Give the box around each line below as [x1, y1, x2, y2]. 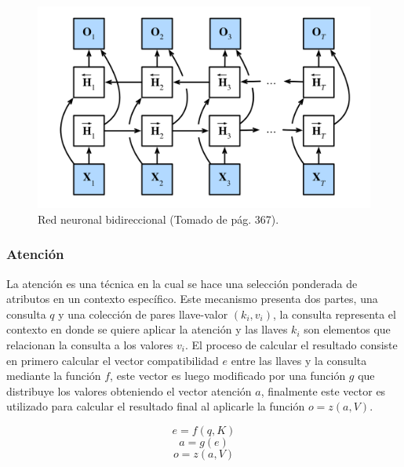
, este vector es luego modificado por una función [110, 367, 346, 384]
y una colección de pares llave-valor [58, 305, 228, 322]
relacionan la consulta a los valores [6, 336, 173, 352]
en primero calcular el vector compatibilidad [6, 352, 219, 368]
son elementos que [304, 321, 391, 337]
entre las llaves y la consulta [231, 352, 367, 368]
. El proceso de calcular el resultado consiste [184, 336, 398, 352]
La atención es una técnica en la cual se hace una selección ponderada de [6, 275, 358, 291]
